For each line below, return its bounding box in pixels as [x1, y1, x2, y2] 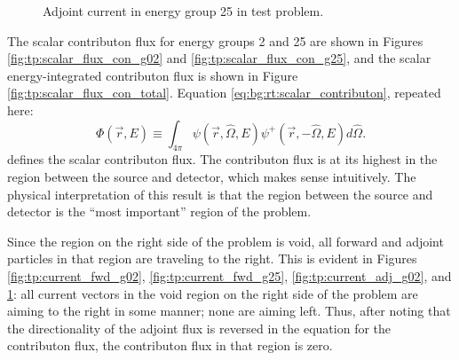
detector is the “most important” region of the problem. [7, 202, 312, 221]
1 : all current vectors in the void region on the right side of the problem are [7, 284, 418, 302]
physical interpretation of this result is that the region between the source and [7, 184, 433, 203]
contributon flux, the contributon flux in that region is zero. [7, 336, 333, 355]
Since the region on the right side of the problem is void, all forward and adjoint [7, 231, 444, 250]
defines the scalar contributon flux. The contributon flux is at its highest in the [7, 150, 438, 168]
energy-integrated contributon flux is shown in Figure [7, 66, 298, 84]
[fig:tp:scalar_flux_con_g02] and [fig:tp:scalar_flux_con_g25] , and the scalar [7, 49, 431, 67]
